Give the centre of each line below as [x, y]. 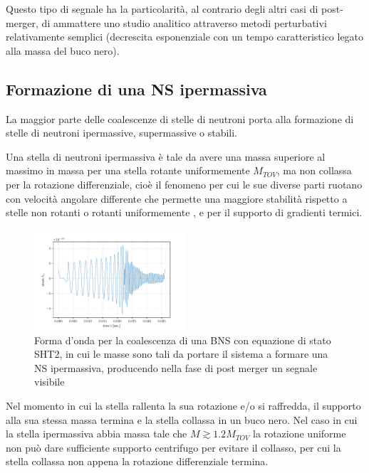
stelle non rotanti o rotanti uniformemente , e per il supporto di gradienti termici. [184, 212]
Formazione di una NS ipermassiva [136, 89]
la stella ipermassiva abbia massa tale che [97, 434]
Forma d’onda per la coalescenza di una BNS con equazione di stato [183, 340]
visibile [50, 382]
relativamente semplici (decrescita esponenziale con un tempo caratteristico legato [185, 37]
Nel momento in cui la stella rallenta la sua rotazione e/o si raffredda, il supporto [183, 406]
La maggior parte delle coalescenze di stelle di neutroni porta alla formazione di [180, 118]
